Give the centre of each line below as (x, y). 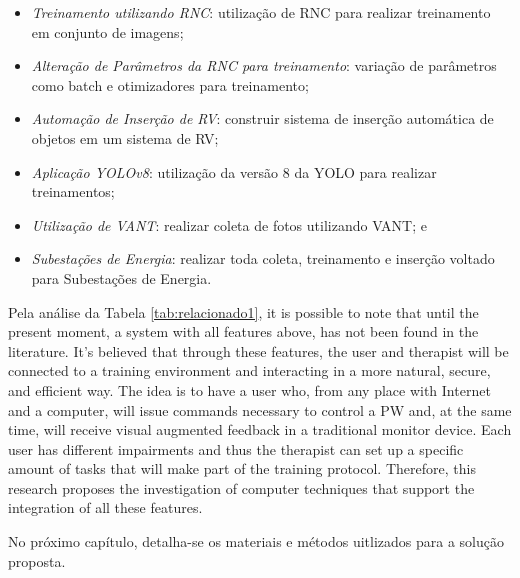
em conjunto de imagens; (107, 31)
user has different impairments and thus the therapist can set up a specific (236, 448)
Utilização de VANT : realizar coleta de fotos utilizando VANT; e (229, 224)
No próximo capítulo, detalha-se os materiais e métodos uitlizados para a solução (256, 541)
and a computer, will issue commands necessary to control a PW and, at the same (260, 409)
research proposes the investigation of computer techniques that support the (241, 487)
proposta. (37, 560)
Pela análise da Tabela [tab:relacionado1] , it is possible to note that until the (243, 311)
